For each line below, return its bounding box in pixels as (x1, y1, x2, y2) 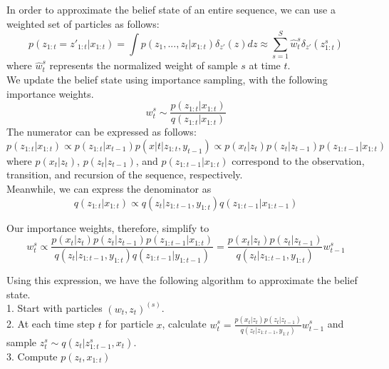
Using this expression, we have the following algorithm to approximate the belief (6, 273, 358, 288)
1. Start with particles (6, 300, 103, 315)
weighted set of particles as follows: (6, 16, 160, 31)
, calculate (162, 316, 207, 331)
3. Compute (6, 348, 58, 363)
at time (249, 58, 281, 73)
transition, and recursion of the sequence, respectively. (6, 167, 243, 182)
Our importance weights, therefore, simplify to (6, 220, 209, 235)
